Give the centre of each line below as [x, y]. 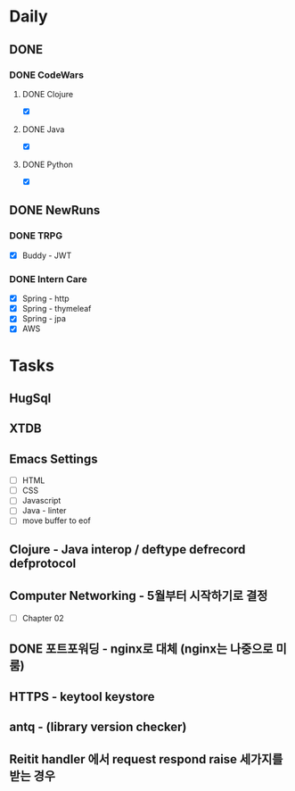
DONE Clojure [48, 94]
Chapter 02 [43, 618]
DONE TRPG [36, 236]
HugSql [30, 398]
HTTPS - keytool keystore [82, 697]
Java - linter [44, 511]
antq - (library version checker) [98, 726]
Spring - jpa [44, 319]
